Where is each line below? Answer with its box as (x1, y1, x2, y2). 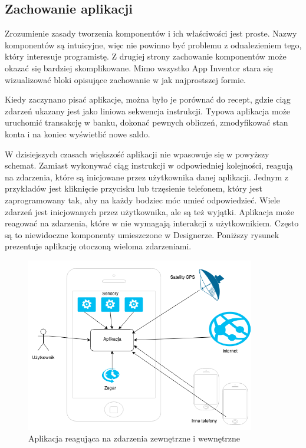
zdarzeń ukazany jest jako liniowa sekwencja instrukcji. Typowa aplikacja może (5, 104, 291, 117)
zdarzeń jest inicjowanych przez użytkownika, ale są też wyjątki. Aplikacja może (5, 205, 294, 218)
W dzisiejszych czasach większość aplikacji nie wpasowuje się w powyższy (5, 147, 269, 160)
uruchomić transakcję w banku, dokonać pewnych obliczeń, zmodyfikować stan (5, 116, 288, 129)
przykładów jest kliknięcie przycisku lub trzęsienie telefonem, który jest (5, 182, 262, 195)
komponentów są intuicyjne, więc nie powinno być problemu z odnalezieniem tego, (5, 38, 302, 51)
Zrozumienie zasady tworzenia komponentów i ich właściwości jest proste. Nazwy (5, 27, 297, 39)
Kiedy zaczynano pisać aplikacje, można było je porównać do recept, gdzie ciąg (5, 93, 291, 106)
